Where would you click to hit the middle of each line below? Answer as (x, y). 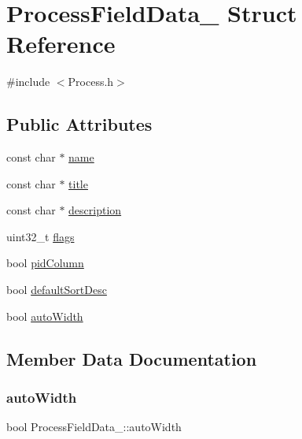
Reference (61, 44)
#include (28, 82)
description (95, 210)
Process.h (91, 82)
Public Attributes (79, 124)
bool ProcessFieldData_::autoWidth (94, 427)
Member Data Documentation (132, 358)
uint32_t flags (41, 236)
